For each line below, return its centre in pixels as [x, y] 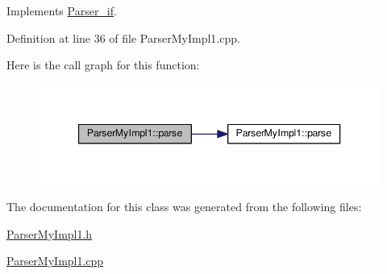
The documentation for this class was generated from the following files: [184, 206]
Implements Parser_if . [62, 10]
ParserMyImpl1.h [50, 233]
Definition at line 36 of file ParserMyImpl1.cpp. [123, 37]
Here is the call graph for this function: [103, 65]
